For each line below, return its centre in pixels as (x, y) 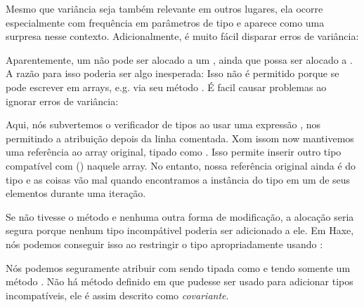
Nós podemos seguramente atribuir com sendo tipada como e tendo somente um (178, 267)
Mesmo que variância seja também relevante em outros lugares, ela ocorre (164, 8)
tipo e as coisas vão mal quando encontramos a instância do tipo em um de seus (178, 179)
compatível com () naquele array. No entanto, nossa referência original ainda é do (181, 165)
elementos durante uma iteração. (76, 193)
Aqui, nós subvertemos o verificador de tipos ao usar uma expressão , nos (163, 124)
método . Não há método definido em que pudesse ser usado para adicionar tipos (180, 281)
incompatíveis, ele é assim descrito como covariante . (117, 295)
